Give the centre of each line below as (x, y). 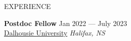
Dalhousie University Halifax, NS (55, 33)
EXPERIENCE (28, 6)
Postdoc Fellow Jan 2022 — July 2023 (66, 23)
